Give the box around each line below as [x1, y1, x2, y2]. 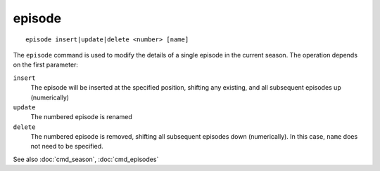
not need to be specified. [30, 142, 103, 151]
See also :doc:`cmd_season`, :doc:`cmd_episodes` [13, 155, 159, 163]
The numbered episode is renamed [30, 113, 133, 121]
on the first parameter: [13, 60, 79, 69]
